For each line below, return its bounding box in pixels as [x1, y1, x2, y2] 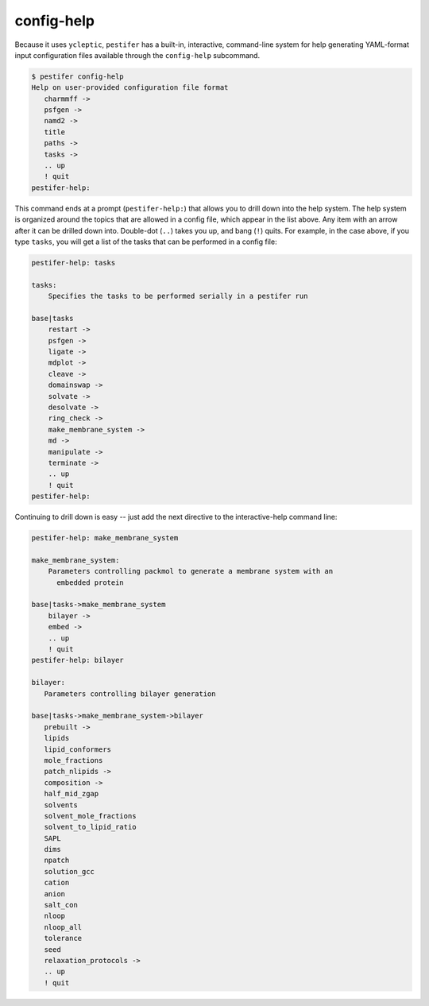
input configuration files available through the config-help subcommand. [14, 50, 261, 60]
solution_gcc [44, 867, 95, 876]
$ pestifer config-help [31, 72, 125, 81]
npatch [44, 856, 70, 865]
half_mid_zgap [44, 789, 99, 799]
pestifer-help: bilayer [31, 656, 125, 665]
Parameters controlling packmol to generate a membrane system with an [48, 567, 334, 576]
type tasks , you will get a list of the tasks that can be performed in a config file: [14, 237, 277, 246]
